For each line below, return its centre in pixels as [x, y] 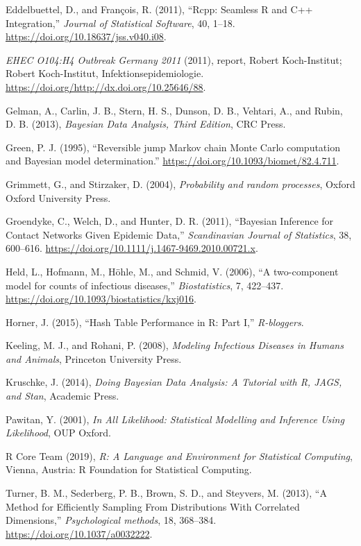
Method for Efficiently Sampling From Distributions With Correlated [153, 506]
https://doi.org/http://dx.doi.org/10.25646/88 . [106, 86]
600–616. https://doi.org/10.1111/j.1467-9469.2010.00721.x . [132, 248]
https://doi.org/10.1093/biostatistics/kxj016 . [101, 299]
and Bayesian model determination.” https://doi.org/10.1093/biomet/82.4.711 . [173, 161]
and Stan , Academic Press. [62, 396]
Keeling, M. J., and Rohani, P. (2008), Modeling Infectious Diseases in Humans [175, 345]
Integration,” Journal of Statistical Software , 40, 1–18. [120, 23]
